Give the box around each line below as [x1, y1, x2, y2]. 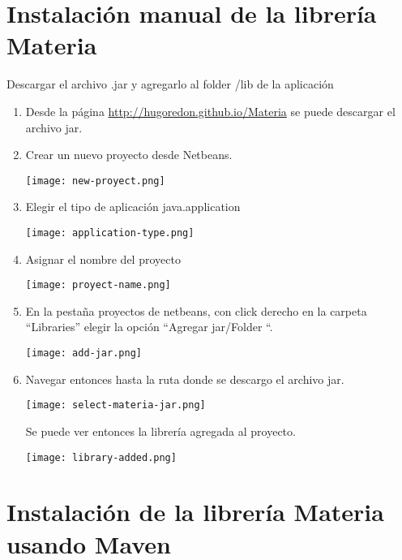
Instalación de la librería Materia [6, 495, 384, 528]
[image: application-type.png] [25, 226, 195, 239]
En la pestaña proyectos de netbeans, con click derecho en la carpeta [25, 302, 367, 319]
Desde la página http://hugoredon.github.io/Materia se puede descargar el [25, 102, 396, 119]
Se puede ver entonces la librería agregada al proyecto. [25, 422, 296, 439]
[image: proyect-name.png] [25, 279, 171, 291]
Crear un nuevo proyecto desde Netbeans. [25, 146, 233, 163]
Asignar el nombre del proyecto [25, 250, 181, 267]
